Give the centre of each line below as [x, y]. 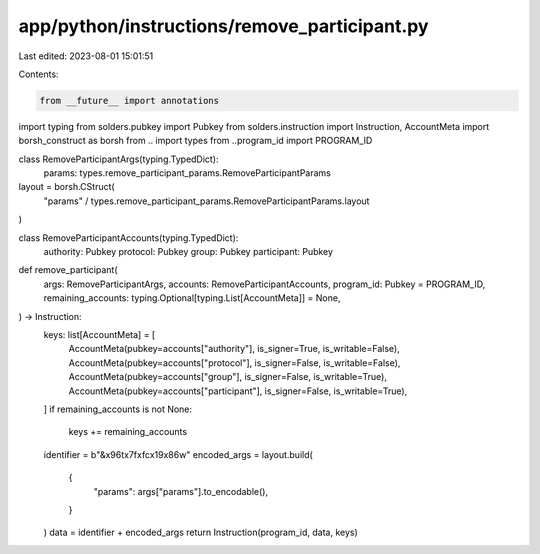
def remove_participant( [68, 270]
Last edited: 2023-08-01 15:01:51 [86, 56]
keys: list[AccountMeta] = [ [99, 334]
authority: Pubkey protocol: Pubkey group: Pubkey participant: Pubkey [188, 252]
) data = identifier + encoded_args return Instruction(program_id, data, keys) [201, 532]
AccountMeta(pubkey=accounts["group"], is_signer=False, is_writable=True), [227, 377]
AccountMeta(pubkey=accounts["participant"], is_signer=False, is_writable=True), [238, 391]
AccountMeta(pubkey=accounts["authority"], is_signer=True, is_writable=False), [234, 349]
